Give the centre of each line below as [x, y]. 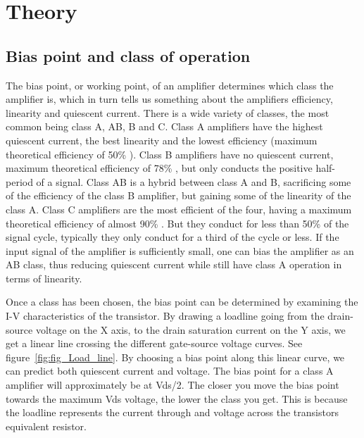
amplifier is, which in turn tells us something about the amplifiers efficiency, [169, 99]
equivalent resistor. [46, 426]
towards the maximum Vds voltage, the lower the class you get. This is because [177, 398]
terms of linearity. [44, 278]
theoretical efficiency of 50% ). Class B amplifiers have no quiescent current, [170, 154]
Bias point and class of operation [128, 55]
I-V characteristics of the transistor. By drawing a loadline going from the [165, 316]
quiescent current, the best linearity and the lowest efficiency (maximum [162, 140]
